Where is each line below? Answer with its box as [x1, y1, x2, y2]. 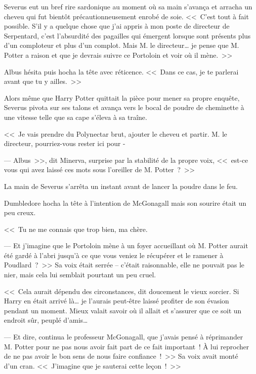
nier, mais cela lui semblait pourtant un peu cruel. [4, 269, 156, 280]
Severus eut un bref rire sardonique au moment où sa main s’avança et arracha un [4, 1, 253, 11]
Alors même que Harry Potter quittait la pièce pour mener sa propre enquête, [4, 92, 240, 103]
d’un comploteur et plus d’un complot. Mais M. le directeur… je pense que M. [4, 40, 239, 50]
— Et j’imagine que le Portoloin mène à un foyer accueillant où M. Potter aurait [4, 240, 248, 251]
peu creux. [4, 207, 36, 218]
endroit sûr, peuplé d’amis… [4, 315, 88, 325]
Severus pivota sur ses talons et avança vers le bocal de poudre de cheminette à [4, 102, 244, 112]
